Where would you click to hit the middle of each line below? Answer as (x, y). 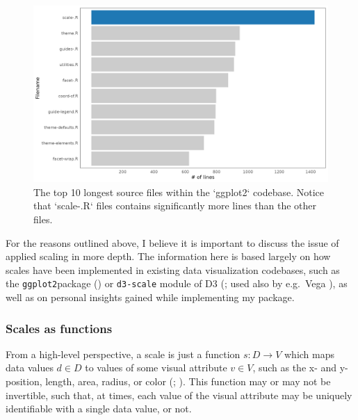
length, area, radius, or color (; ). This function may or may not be (188, 381)
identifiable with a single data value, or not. (99, 409)
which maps (309, 354)
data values (30, 367)
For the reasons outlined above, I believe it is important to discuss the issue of (172, 242)
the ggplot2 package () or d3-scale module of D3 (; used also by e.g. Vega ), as (177, 283)
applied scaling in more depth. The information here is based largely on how (168, 256)
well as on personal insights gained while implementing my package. (150, 297)
